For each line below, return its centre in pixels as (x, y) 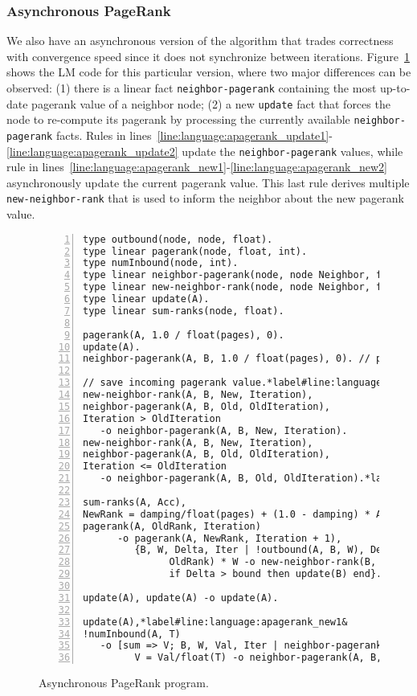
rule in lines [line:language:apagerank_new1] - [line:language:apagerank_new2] (197, 167)
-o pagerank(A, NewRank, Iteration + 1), (229, 538)
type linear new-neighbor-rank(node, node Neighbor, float (244, 287)
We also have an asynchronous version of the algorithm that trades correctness (200, 41)
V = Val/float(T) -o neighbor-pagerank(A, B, (258, 658)
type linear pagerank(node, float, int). (195, 251)
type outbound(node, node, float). (178, 239)
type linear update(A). (146, 299)
